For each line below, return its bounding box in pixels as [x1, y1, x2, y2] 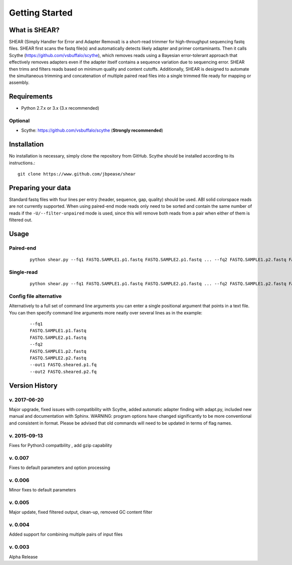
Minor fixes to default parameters [9, 487, 76, 493]
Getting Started [9, 7, 73, 18]
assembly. [9, 79, 30, 85]
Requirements [9, 93, 53, 101]
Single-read [9, 269, 38, 275]
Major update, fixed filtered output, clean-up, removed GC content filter [9, 509, 153, 515]
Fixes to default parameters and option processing [9, 465, 110, 470]
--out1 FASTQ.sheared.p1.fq [30, 362, 97, 368]
